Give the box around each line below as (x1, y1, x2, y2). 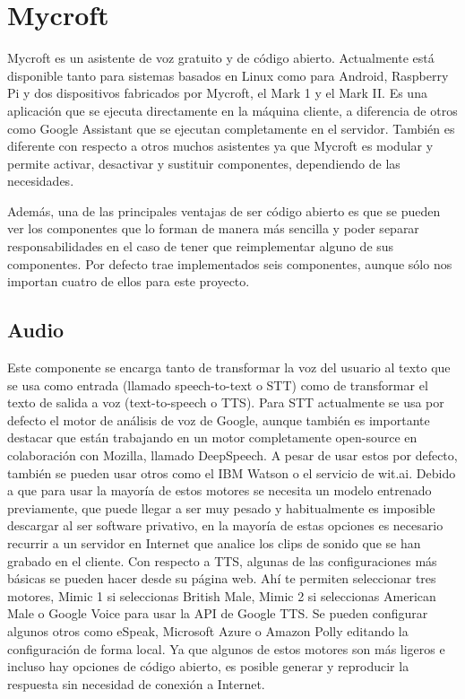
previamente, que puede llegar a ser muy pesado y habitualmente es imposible (7, 498, 435, 517)
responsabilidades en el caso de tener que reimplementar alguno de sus (7, 237, 394, 256)
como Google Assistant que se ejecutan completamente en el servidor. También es (7, 118, 455, 137)
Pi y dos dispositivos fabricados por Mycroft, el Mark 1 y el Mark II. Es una (7, 83, 427, 102)
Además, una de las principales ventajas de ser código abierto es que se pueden (7, 201, 441, 220)
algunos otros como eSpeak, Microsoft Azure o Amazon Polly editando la (7, 621, 409, 640)
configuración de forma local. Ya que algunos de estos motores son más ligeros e (7, 639, 445, 658)
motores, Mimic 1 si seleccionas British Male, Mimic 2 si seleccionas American (7, 586, 436, 605)
